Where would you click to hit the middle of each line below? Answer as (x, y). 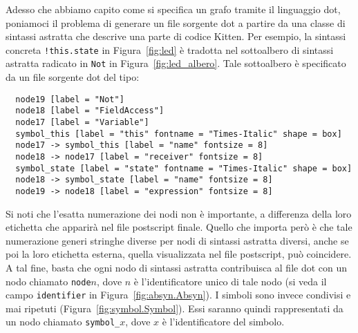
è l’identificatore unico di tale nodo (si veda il (230, 281)
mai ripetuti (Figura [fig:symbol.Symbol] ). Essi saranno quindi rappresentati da (175, 308)
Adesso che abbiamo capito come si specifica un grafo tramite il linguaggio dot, (173, 9)
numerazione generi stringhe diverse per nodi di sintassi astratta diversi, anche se (177, 240)
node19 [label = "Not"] (70, 99)
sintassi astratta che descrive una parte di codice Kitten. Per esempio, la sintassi (176, 36)
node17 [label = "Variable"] (82, 122)
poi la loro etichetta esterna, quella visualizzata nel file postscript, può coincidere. (179, 254)
